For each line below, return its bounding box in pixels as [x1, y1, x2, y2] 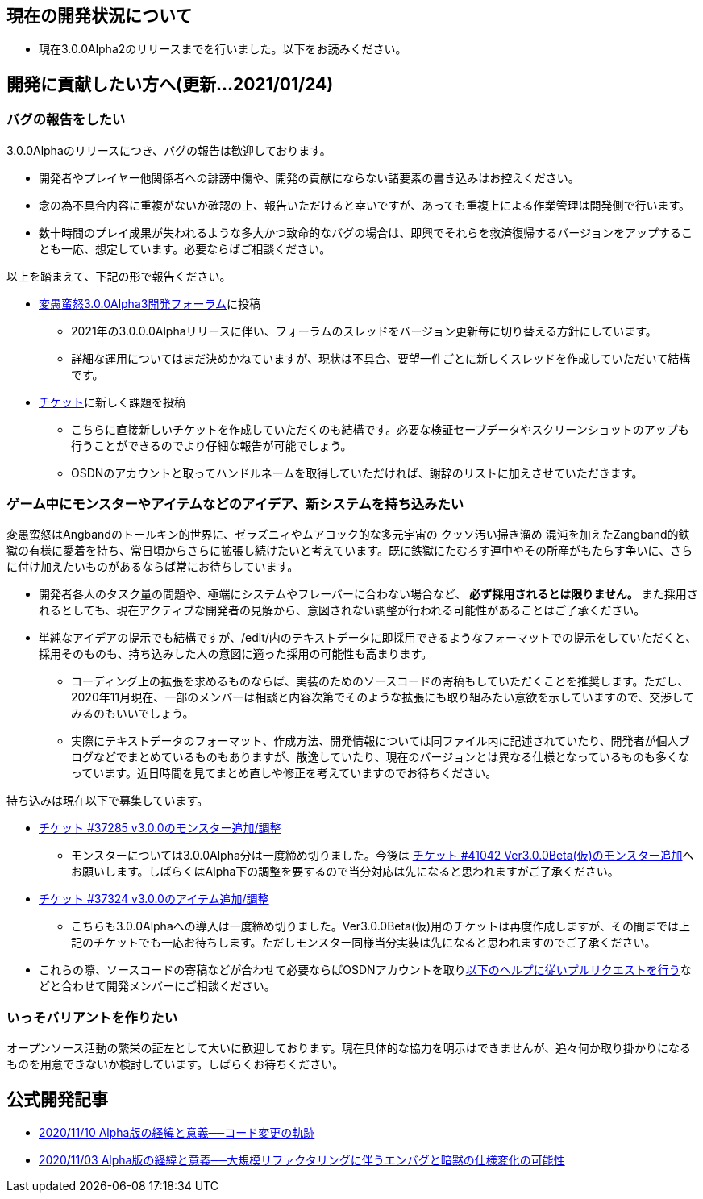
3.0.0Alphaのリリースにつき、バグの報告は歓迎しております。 [6, 143, 331, 157]
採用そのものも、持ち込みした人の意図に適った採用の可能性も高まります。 [39, 647, 433, 661]
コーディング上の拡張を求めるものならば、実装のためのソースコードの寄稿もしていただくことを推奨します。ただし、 [71, 674, 689, 689]
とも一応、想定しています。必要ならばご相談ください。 [39, 241, 331, 256]
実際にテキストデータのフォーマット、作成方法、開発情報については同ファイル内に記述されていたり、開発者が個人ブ [71, 734, 690, 748]
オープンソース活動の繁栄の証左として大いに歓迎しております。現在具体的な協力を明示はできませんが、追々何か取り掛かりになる [6, 1041, 692, 1055]
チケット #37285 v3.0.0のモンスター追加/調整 [39, 821, 281, 835]
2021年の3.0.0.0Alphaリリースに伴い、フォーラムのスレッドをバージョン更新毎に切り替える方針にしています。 [71, 323, 657, 338]
